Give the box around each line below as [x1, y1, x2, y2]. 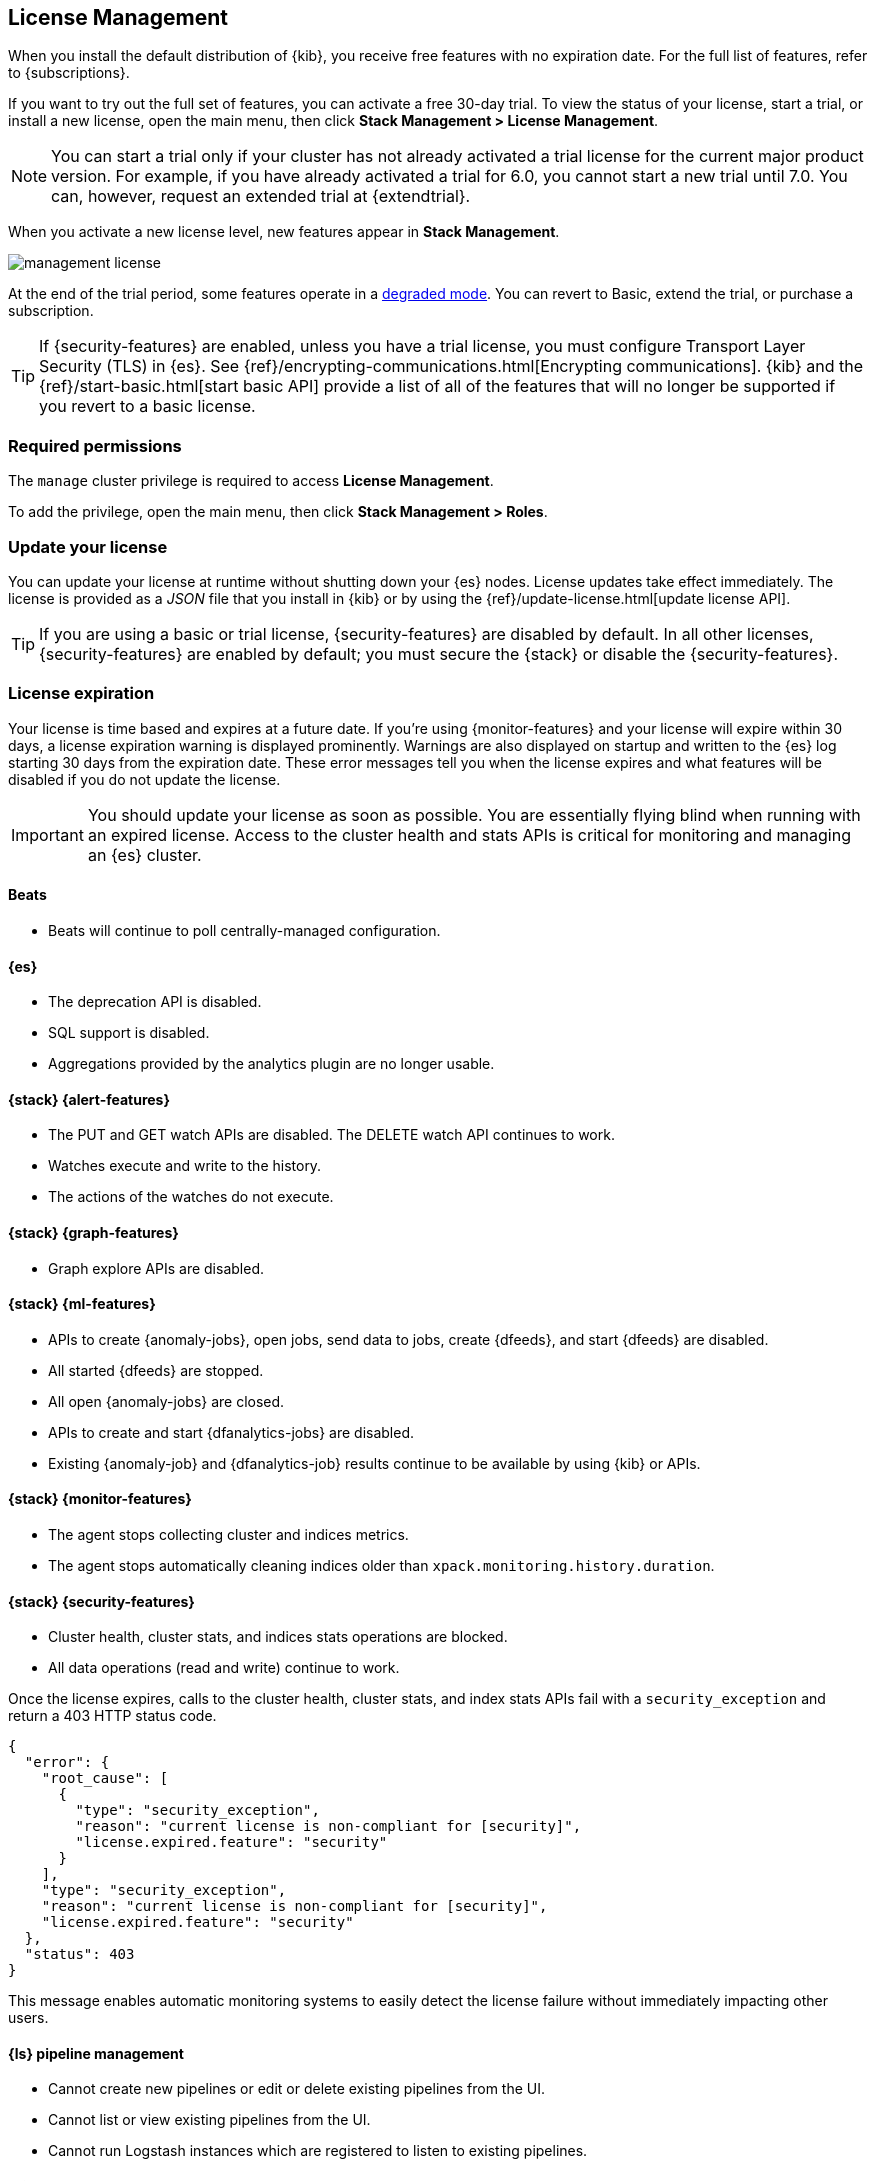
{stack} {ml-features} [8, 1295, 156, 1313]
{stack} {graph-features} [8, 1223, 179, 1241]
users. [8, 2009, 49, 2027]
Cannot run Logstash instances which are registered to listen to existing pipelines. [48, 2142, 588, 2160]
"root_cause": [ [41, 1770, 169, 1787]
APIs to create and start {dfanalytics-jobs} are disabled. [48, 1423, 415, 1441]
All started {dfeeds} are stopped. [48, 1361, 264, 1379]
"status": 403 [24, 1946, 135, 1963]
